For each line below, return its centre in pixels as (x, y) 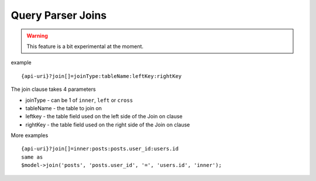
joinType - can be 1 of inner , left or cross (79, 100)
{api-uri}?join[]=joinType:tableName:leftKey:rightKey (102, 76)
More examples (30, 135)
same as (32, 157)
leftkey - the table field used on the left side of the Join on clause (104, 117)
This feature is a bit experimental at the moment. (85, 46)
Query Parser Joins (59, 15)
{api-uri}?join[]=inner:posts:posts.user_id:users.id (100, 149)
